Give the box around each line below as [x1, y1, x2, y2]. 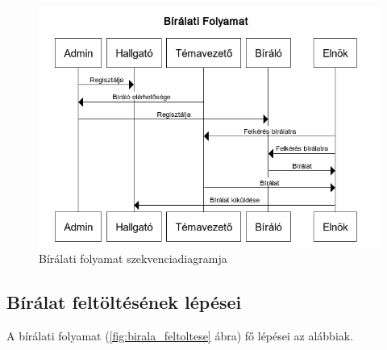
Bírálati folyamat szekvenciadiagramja [39, 250, 227, 267]
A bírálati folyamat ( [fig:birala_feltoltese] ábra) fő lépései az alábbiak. [6, 327, 354, 344]
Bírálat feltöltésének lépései [6, 290, 242, 315]
